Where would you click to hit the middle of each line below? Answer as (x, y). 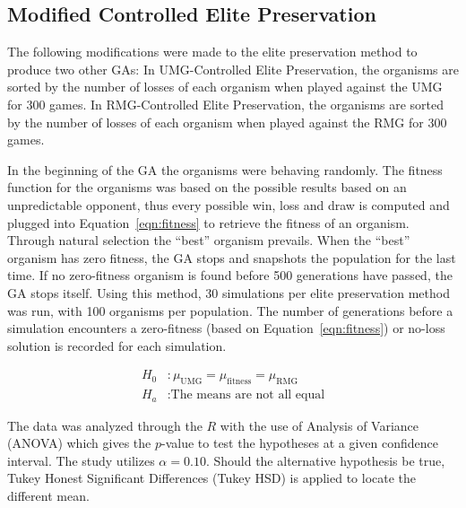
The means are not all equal (248, 395)
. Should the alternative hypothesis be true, (325, 460)
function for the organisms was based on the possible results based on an (207, 187)
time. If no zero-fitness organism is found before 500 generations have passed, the (230, 275)
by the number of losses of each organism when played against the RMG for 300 (227, 122)
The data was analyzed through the (105, 425)
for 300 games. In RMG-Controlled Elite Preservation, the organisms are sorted (226, 104)
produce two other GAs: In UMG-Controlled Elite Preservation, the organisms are (233, 69)
